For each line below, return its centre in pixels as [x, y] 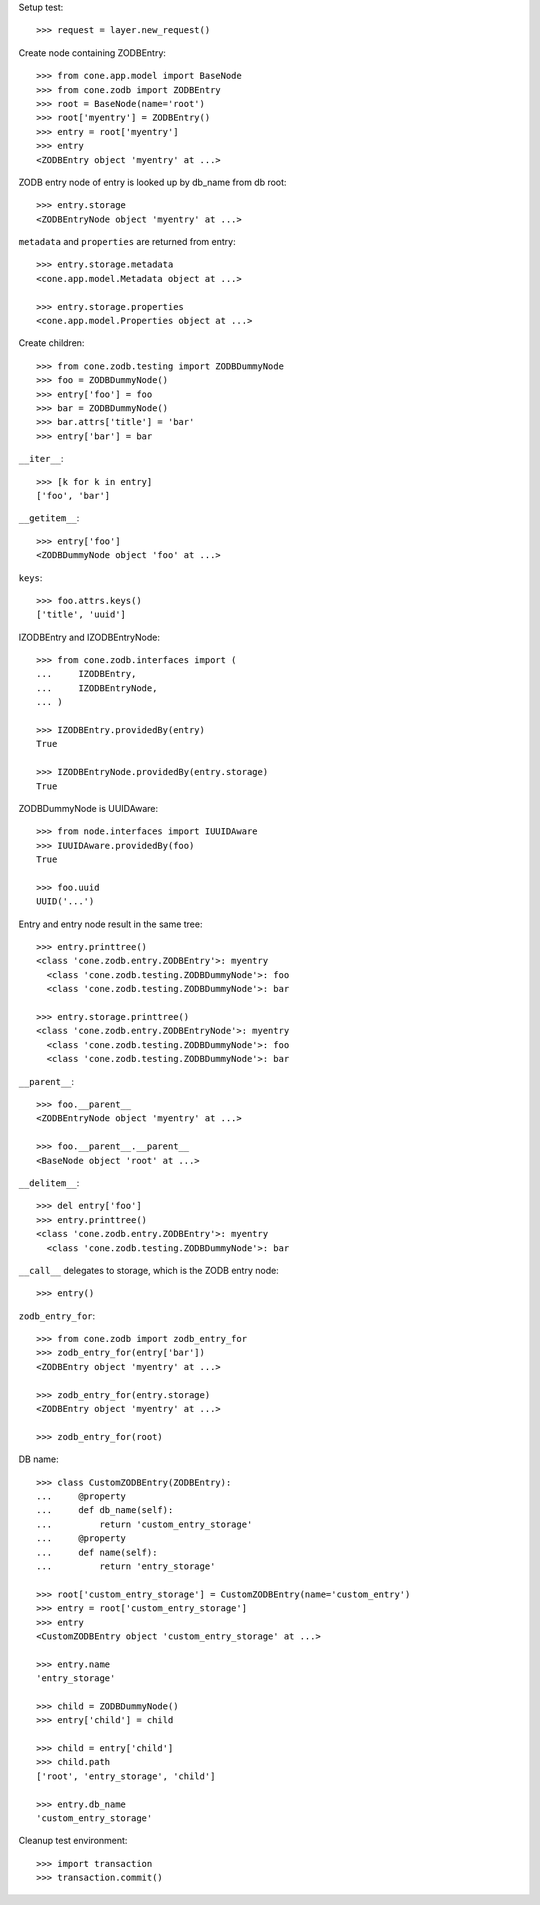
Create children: [51, 343]
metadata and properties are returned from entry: [127, 242]
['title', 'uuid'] [81, 614]
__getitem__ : [49, 518]
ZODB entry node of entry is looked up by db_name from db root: [152, 182]
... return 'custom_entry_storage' [144, 1524]
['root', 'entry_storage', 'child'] [126, 1776]
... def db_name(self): [105, 1510]
